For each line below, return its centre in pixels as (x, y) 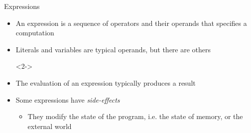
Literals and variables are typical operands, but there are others (113, 49)
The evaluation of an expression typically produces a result (106, 82)
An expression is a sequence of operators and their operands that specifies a (131, 23)
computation (35, 33)
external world (50, 126)
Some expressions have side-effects (68, 99)
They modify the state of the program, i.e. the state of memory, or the (135, 116)
